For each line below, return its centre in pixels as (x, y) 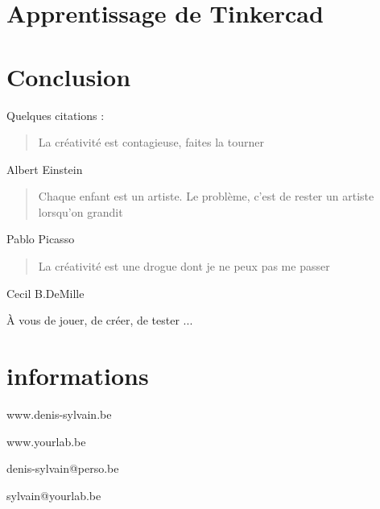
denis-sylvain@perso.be (63, 468)
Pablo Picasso (41, 239)
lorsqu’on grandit (81, 211)
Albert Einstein (45, 169)
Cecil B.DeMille (45, 293)
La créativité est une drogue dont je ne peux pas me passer (184, 266)
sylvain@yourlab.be (54, 495)
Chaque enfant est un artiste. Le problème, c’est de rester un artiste (206, 196)
